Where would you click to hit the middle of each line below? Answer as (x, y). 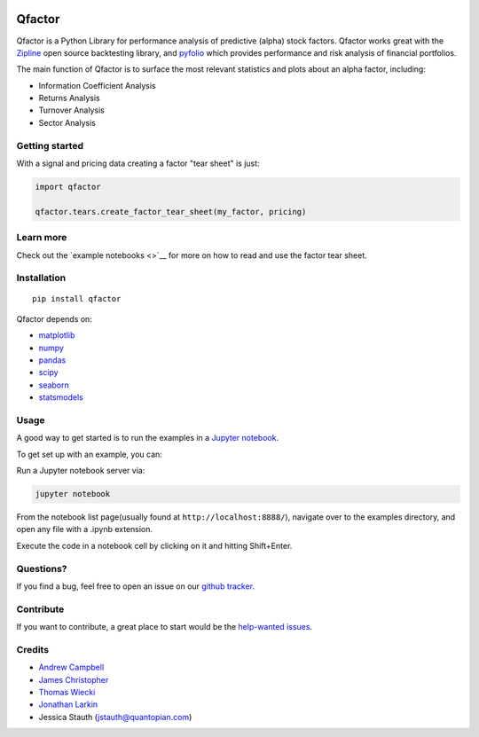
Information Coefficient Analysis (98, 85)
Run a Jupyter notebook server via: (81, 471)
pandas (52, 360)
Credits (32, 649)
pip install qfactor (77, 299)
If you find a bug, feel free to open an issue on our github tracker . (136, 586)
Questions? (42, 568)
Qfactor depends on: (54, 318)
